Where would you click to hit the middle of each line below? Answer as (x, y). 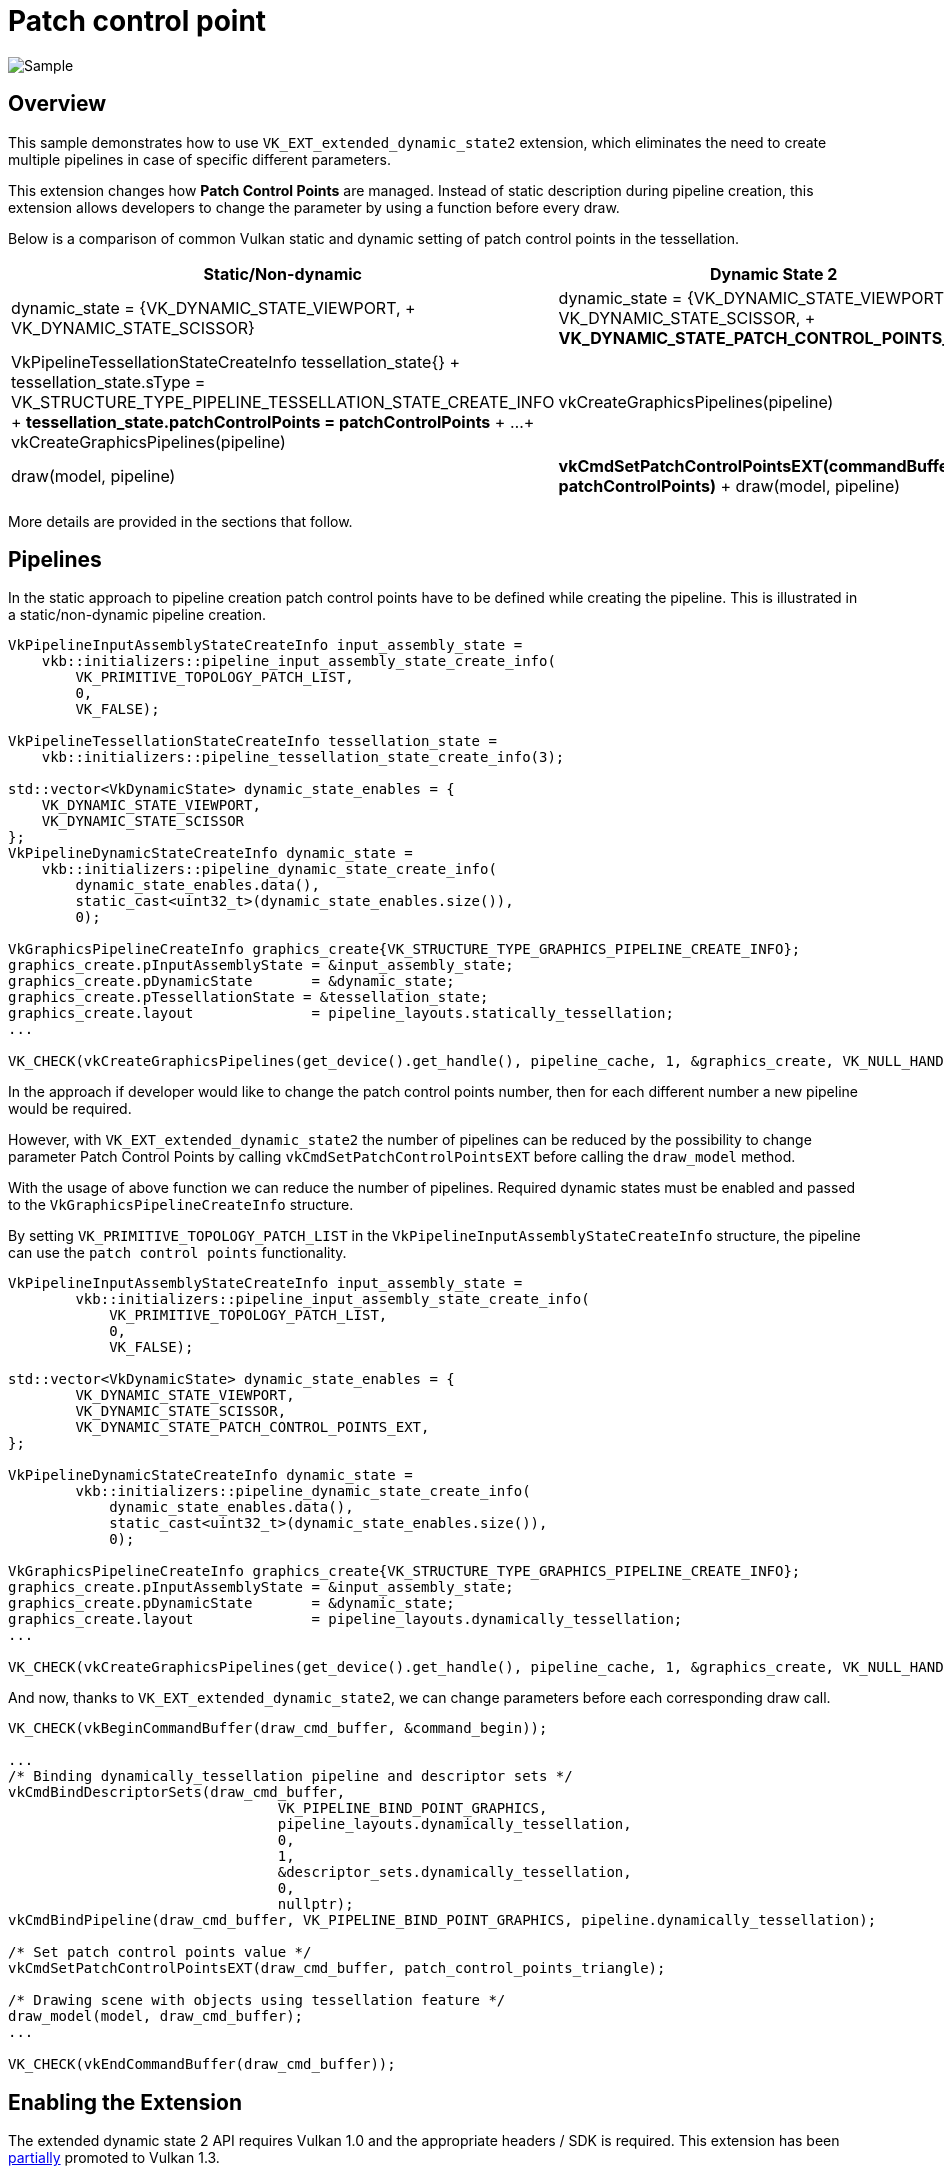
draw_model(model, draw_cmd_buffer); (156, 2016)
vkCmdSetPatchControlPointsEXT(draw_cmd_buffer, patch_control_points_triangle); (337, 1968)
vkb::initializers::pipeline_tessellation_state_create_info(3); (303, 757)
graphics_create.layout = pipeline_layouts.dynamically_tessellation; (345, 1619)
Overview (57, 104)
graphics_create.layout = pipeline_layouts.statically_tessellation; (341, 1013)
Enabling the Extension (125, 2102)
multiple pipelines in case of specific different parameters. (199, 159)
